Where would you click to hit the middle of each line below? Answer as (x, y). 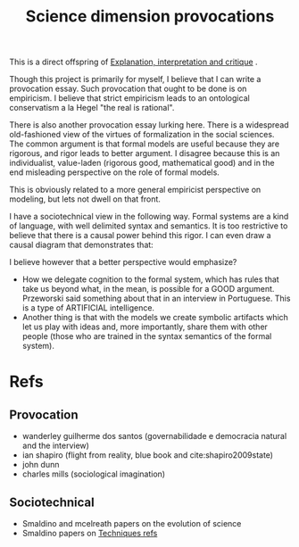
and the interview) (55, 446)
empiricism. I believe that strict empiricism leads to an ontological (129, 98)
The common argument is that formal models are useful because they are (144, 144)
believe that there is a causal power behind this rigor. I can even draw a (140, 236)
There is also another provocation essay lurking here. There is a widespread (149, 125)
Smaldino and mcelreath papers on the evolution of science (132, 523)
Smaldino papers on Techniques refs (90, 533)
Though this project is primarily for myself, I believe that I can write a (135, 79)
